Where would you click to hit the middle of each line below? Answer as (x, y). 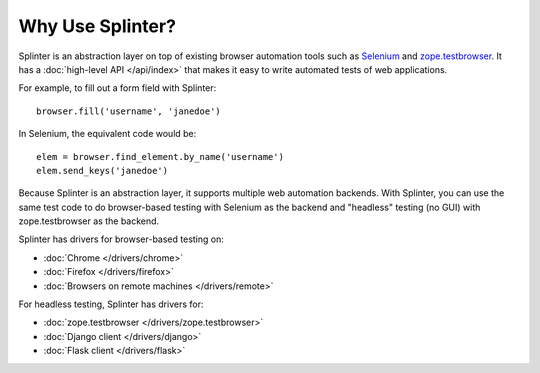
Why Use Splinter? (97, 26)
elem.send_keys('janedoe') (102, 170)
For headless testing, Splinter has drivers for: (111, 304)
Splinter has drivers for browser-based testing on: (121, 239)
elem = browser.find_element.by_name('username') (160, 156)
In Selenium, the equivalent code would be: (107, 134)
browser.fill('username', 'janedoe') (129, 111)
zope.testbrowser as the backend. (89, 221)
